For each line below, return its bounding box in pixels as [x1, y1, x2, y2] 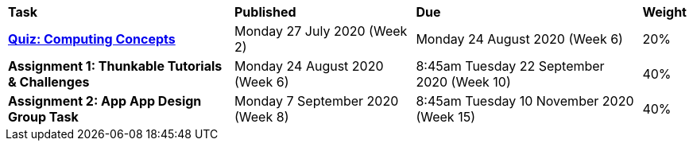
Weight [642, 4, 687, 20]
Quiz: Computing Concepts [8, 31, 176, 47]
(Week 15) [416, 109, 475, 125]
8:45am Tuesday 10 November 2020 [416, 93, 634, 109]
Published [234, 4, 296, 20]
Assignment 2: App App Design [8, 93, 202, 109]
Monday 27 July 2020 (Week [234, 23, 408, 39]
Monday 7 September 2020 [234, 93, 399, 109]
